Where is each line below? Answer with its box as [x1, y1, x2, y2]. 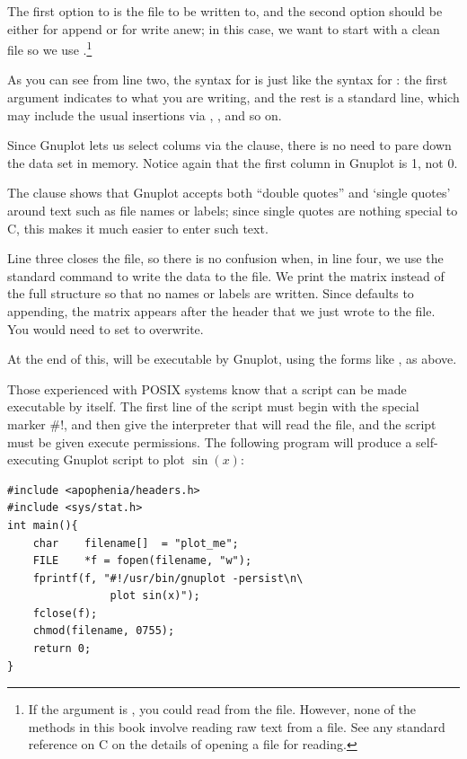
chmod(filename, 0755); [32, 624, 175, 638]
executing [7, 450, 59, 469]
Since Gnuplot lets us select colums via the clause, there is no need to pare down [7, 136, 452, 154]
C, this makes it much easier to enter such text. [7, 218, 269, 237]
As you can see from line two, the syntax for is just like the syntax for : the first [7, 70, 448, 89]
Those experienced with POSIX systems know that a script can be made [7, 379, 407, 398]
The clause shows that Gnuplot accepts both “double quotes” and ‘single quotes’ [7, 183, 451, 202]
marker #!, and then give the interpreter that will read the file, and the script [7, 414, 436, 433]
